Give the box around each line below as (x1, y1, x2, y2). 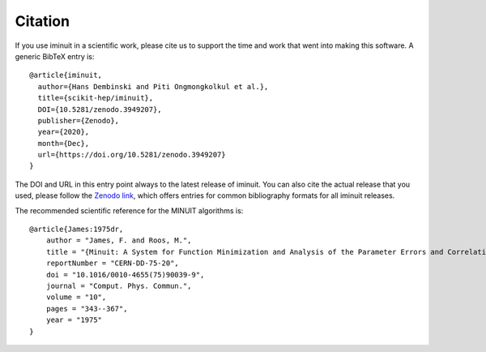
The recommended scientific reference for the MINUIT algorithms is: (15, 205, 244, 215)
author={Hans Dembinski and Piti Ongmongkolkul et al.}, (37, 82, 269, 91)
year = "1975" (45, 316, 103, 324)
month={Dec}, (37, 139, 90, 148)
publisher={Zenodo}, (37, 116, 120, 125)
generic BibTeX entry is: (15, 51, 95, 61)
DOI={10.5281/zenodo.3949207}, (37, 105, 162, 114)
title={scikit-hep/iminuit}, (37, 93, 154, 103)
